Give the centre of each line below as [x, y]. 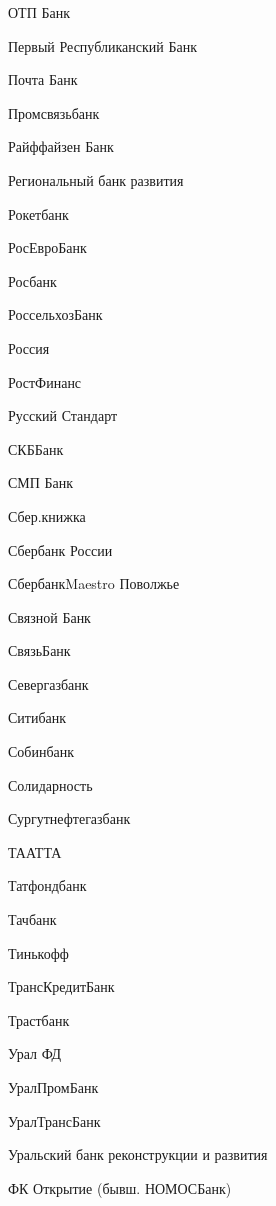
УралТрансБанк [54, 1120]
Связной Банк [49, 616]
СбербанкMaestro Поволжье [94, 583]
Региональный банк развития [96, 179]
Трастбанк [39, 1019]
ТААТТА [35, 851]
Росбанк [32, 280]
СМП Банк [41, 482]
